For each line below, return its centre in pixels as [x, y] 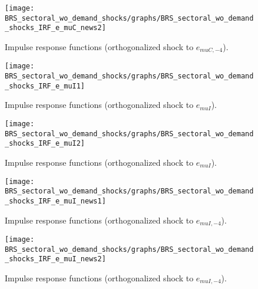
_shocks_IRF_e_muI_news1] [55, 201]
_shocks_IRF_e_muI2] [45, 144]
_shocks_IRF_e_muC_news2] [55, 28]
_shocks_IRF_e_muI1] [45, 86]
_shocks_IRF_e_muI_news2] [55, 259]
